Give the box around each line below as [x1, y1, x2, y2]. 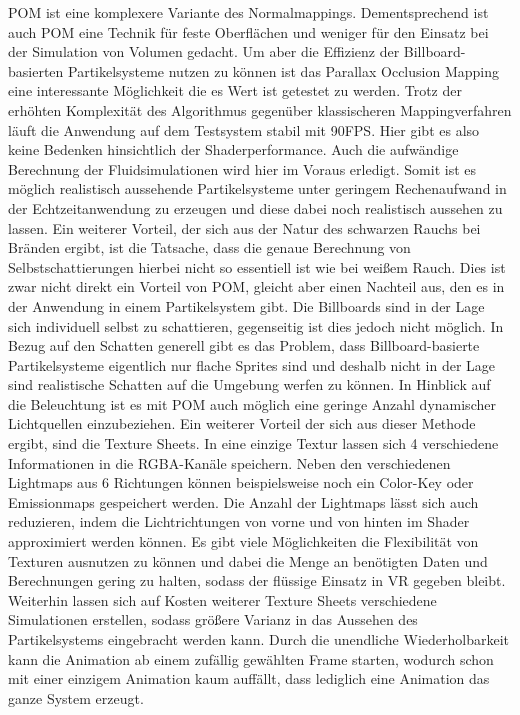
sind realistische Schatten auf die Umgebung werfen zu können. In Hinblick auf [8, 374, 491, 395]
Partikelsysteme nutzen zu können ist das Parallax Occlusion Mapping [68, 60, 499, 81]
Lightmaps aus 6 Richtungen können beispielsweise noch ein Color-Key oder [8, 472, 474, 493]
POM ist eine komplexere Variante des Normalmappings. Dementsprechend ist [8, 2, 489, 22]
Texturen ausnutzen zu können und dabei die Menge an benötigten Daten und [8, 550, 488, 571]
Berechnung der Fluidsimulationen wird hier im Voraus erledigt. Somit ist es [8, 158, 477, 179]
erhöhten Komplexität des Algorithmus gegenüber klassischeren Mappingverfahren [8, 99, 512, 120]
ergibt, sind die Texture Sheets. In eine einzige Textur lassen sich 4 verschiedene [8, 433, 499, 454]
